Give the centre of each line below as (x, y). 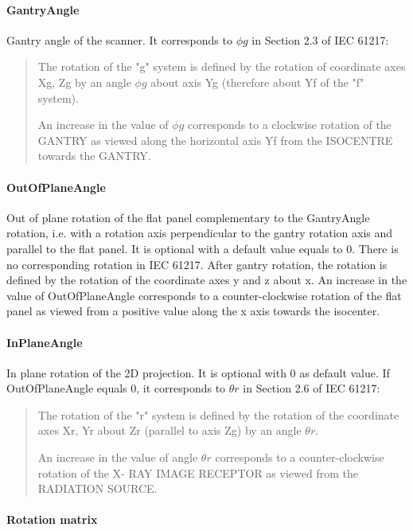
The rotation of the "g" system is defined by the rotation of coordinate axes (222, 66)
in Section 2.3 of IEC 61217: (320, 39)
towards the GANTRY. (94, 156)
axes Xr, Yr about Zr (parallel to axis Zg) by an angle (169, 430)
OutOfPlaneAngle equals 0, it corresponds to (116, 388)
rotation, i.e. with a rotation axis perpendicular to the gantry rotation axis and (200, 233)
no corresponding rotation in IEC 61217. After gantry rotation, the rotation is (197, 264)
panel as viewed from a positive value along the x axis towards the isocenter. (193, 311)
